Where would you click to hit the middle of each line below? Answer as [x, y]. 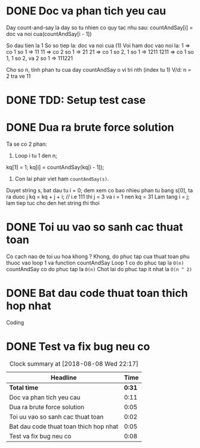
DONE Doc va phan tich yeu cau [86, 11]
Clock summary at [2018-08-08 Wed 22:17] [74, 364]
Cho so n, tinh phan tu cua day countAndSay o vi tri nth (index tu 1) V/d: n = [99, 69]
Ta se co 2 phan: [27, 144]
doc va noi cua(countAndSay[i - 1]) [49, 33]
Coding [15, 322]
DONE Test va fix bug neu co [78, 347]
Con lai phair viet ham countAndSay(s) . [62, 179]
